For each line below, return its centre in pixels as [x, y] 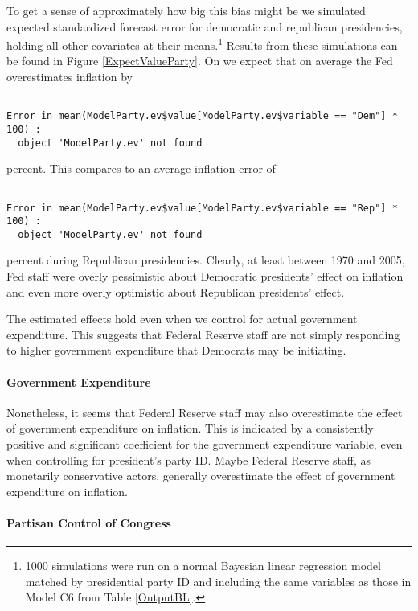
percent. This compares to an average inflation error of [141, 168]
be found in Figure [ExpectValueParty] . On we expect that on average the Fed [200, 61]
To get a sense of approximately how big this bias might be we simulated [186, 10]
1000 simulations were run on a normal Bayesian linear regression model [203, 566]
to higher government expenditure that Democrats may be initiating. [176, 350]
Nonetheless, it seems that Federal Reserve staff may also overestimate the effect [205, 412]
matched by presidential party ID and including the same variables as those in [218, 581]
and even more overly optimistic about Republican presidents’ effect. [176, 291]
